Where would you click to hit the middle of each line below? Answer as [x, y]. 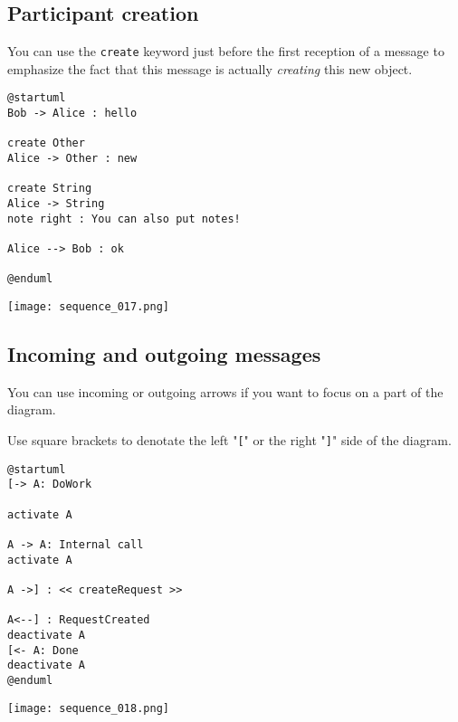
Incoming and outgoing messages [164, 354]
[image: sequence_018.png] [88, 708]
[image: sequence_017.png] [88, 306]
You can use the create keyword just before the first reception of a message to [226, 51]
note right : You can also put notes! [124, 218]
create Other [46, 143]
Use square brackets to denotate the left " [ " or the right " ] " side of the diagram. [229, 440]
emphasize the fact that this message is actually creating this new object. [210, 68]
